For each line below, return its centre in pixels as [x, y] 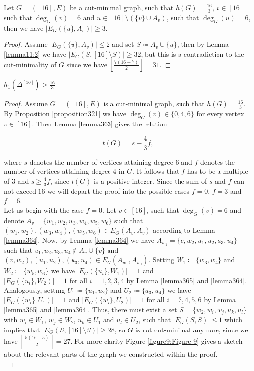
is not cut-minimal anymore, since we [192, 329]
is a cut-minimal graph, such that [154, 103]
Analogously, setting [35, 290]
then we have [24, 27]
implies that [22, 329]
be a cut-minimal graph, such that [122, 7]
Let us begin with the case [44, 210]
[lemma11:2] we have [35, 54]
